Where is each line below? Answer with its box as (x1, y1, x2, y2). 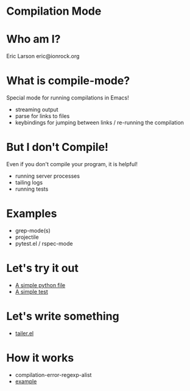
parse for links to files (15, 112, 70, 120)
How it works (6, 351, 74, 365)
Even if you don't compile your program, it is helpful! (6, 161, 138, 167)
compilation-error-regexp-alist (15, 371, 92, 378)
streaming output (15, 106, 59, 114)
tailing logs (15, 179, 43, 186)
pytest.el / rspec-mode (15, 239, 73, 247)
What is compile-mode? (6, 74, 130, 88)
